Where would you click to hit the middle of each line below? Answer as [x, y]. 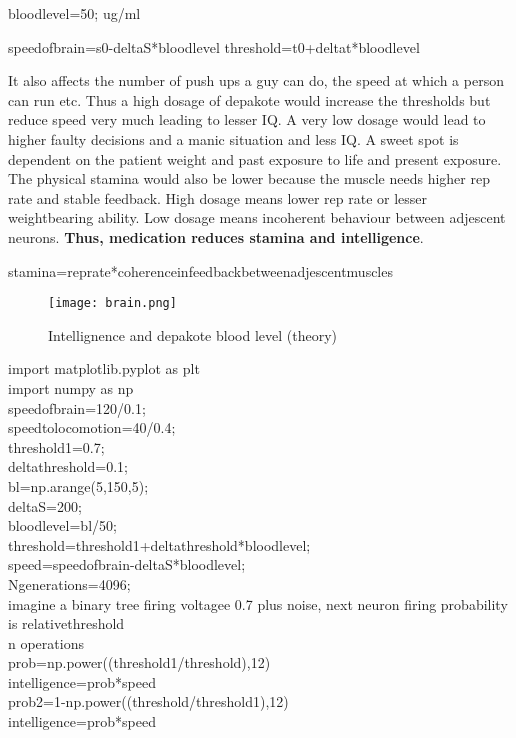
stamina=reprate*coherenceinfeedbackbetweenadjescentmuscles [200, 270]
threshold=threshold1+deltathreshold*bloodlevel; [159, 544]
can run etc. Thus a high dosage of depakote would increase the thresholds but [249, 99]
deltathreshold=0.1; [68, 466]
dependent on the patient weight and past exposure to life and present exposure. [255, 158]
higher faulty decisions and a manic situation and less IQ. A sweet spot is [233, 138]
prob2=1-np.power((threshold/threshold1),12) [148, 701]
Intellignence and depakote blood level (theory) [193, 334]
